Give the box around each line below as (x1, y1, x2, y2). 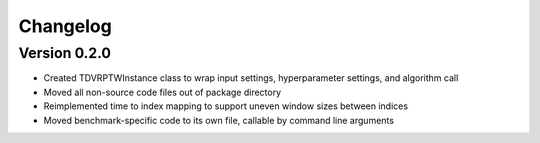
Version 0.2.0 (18, 44, 112, 62)
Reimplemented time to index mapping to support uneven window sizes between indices (43, 100, 409, 112)
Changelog (18, 15, 112, 37)
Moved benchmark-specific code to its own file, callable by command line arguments (43, 114, 395, 126)
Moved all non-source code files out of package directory (43, 86, 282, 98)
